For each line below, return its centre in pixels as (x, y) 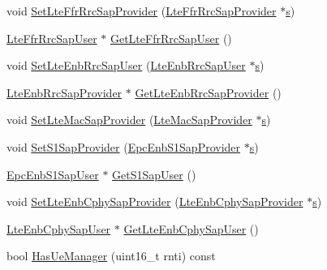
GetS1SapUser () (154, 174)
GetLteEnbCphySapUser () (191, 228)
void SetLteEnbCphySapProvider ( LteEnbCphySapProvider (155, 201)
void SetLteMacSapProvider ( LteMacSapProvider (129, 120)
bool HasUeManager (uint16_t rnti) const (111, 256)
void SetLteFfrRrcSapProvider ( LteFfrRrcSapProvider (142, 11)
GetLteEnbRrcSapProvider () (208, 92)
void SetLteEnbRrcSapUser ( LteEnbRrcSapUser (126, 65)
